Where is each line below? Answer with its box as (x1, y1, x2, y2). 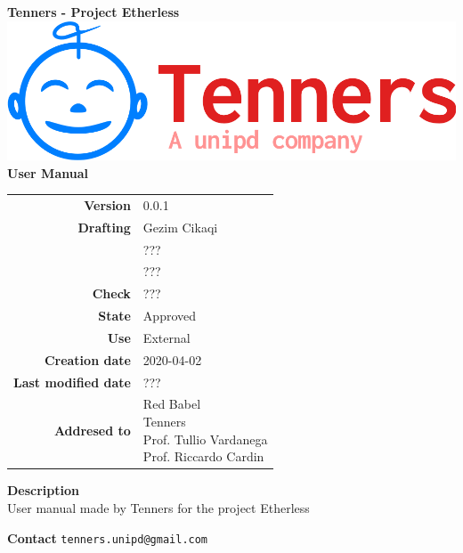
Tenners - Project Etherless (7, 3, 180, 20)
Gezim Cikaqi (142, 217, 218, 236)
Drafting (77, 217, 131, 236)
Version (84, 195, 131, 214)
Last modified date (13, 372, 131, 391)
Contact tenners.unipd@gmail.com (7, 528, 208, 547)
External (142, 328, 191, 346)
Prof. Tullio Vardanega (142, 429, 268, 448)
